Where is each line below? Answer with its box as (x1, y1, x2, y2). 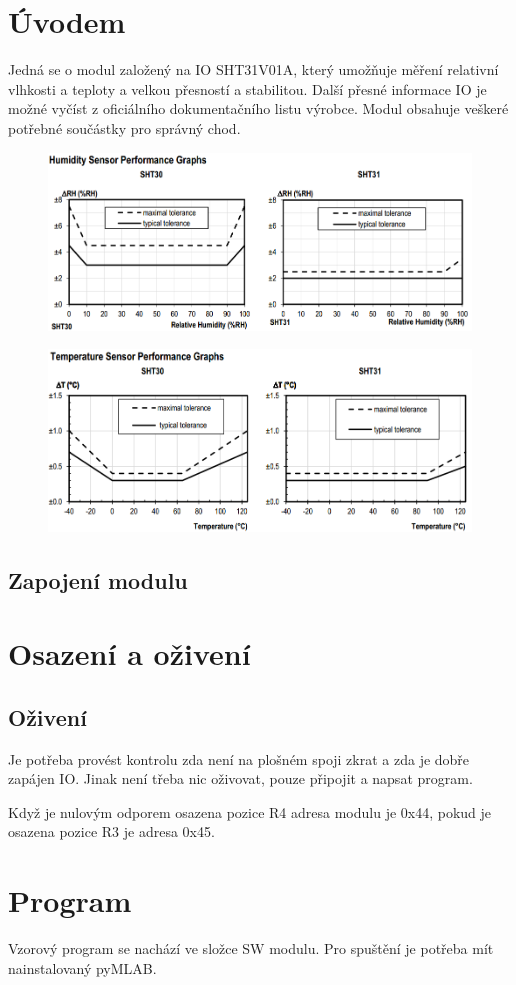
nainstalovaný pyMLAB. (8, 957, 157, 978)
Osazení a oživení (8, 633, 251, 674)
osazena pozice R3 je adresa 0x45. (8, 821, 215, 842)
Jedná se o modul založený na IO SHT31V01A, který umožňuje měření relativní (8, 59, 499, 80)
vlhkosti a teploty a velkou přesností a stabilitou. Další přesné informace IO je (8, 78, 487, 99)
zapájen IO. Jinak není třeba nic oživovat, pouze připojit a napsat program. (8, 768, 473, 789)
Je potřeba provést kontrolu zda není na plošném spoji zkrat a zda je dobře (8, 748, 470, 769)
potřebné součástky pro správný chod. (8, 117, 241, 138)
